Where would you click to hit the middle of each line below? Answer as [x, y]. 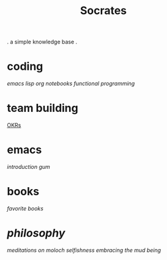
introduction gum [29, 167]
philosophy [36, 233]
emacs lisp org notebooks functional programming [71, 84]
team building [43, 108]
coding [25, 66]
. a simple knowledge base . [42, 42]
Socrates [103, 11]
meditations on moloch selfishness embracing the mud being [84, 250]
